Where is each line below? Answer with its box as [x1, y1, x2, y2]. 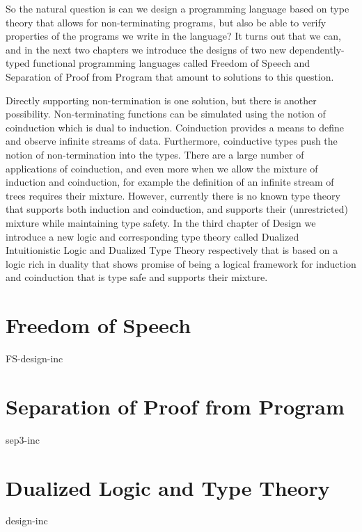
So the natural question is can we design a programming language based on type [6, 1, 349, 15]
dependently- [289, 42, 345, 56]
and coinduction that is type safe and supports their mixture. [6, 270, 268, 284]
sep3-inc [6, 432, 40, 446]
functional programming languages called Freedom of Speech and [33, 56, 310, 70]
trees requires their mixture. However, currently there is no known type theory [6, 188, 340, 202]
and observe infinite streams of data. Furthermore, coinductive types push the [6, 134, 338, 148]
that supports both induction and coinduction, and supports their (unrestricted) [6, 202, 348, 216]
